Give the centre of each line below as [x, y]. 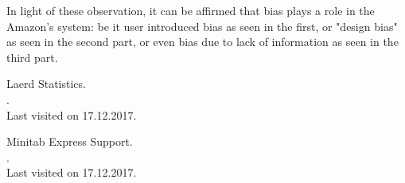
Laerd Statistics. [46, 84]
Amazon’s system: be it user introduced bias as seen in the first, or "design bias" [202, 26]
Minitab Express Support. [70, 141]
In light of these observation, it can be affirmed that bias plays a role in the [191, 10]
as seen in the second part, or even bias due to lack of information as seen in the [202, 42]
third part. [32, 57]
